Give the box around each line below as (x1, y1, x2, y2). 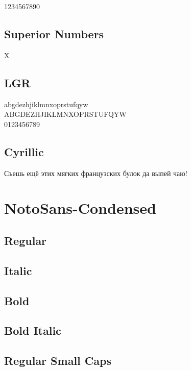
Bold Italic (4, 323, 61, 338)
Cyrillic (4, 143, 44, 159)
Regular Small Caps (4, 353, 111, 368)
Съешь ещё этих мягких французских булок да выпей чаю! (4, 167, 187, 178)
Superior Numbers (4, 26, 104, 41)
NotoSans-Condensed (4, 197, 156, 218)
